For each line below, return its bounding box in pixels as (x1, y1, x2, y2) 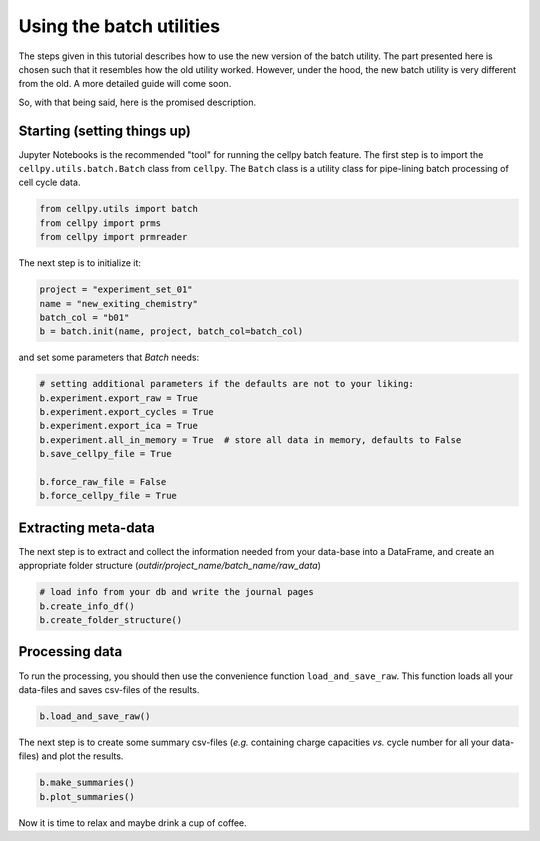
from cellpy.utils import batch (39, 203, 199, 215)
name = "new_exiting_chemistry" (39, 298, 199, 309)
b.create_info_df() (39, 600, 135, 612)
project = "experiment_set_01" (39, 284, 194, 295)
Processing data (18, 643, 123, 660)
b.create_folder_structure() (39, 615, 183, 626)
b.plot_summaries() (39, 791, 135, 802)
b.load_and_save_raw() (39, 710, 151, 722)
